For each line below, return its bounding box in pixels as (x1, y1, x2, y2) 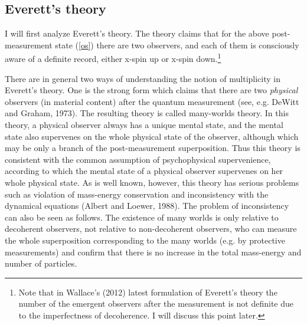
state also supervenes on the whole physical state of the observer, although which (5, 130, 299, 142)
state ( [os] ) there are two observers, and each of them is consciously (55, 38, 299, 51)
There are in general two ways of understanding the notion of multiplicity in (5, 72, 280, 84)
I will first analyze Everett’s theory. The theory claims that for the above (5, 27, 269, 40)
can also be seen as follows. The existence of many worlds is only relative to (5, 211, 279, 223)
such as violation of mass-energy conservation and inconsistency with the (5, 188, 269, 200)
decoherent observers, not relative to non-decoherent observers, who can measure (5, 222, 297, 235)
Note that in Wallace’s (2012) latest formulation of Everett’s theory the (18, 285, 277, 298)
